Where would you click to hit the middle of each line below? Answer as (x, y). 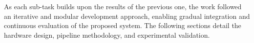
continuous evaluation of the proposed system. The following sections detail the (123, 25)
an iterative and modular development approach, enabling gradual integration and (127, 16)
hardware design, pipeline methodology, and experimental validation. (107, 35)
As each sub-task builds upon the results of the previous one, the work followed (123, 6)
